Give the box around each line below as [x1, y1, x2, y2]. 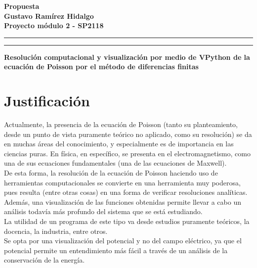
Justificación [4, 90, 90, 111]
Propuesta [4, 1, 40, 11]
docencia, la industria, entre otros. [4, 225, 108, 236]
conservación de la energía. [4, 255, 85, 265]
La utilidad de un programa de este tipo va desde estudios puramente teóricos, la [4, 216, 250, 226]
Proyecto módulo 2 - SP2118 [4, 20, 104, 31]
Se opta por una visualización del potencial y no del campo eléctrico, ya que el [4, 235, 242, 246]
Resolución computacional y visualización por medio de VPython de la [4, 51, 250, 62]
